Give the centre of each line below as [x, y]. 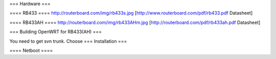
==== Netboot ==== [31, 50]
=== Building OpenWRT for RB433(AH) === [56, 32]
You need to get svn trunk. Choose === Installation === [68, 41]
